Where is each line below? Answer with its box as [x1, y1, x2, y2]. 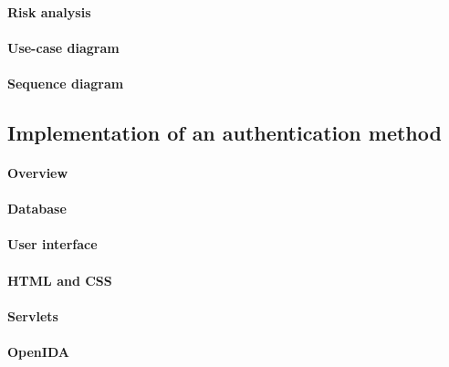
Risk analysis [7, 2, 91, 21]
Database [7, 199, 67, 218]
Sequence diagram [7, 73, 124, 92]
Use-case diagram [7, 37, 120, 57]
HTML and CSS [7, 270, 112, 289]
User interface [7, 235, 98, 254]
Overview [7, 163, 68, 182]
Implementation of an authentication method [7, 118, 442, 146]
